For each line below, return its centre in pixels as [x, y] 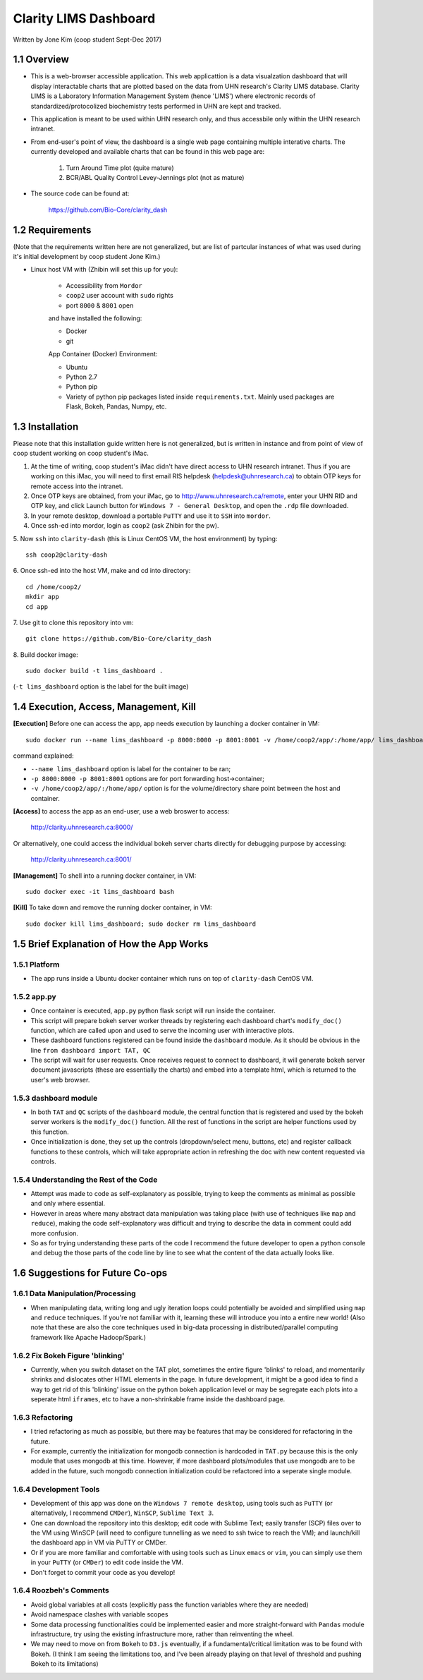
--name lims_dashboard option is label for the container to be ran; [131, 768]
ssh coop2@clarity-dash [67, 555]
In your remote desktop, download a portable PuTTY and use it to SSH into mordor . [151, 516]
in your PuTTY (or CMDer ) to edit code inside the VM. [107, 1562]
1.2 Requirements [52, 230]
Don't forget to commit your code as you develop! [103, 1572]
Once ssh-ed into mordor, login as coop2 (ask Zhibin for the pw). [125, 526]
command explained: [43, 756]
